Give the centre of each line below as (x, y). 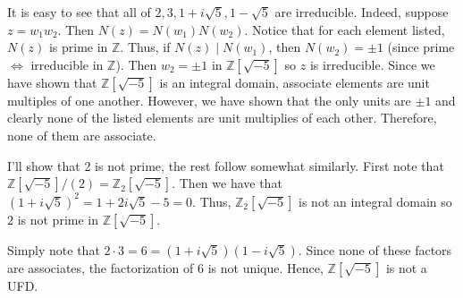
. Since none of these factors (375, 249)
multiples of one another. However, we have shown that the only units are (209, 100)
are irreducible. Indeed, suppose (362, 12)
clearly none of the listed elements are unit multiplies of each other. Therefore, (222, 118)
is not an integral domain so (375, 201)
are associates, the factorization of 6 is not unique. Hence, (165, 267)
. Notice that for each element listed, (345, 29)
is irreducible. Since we (372, 64)
